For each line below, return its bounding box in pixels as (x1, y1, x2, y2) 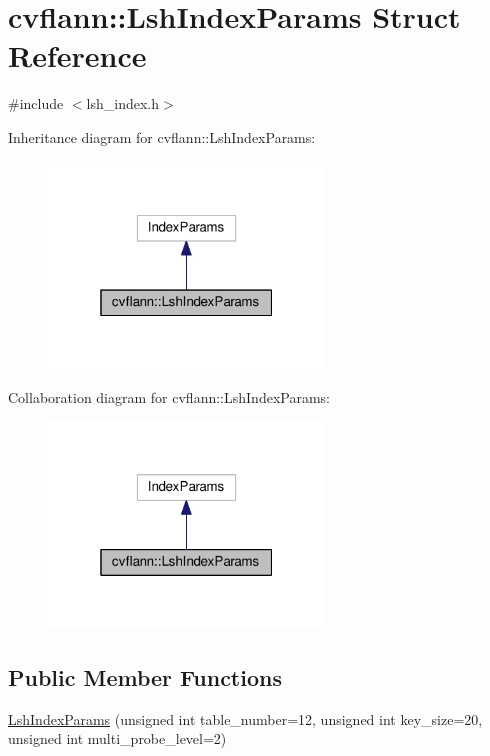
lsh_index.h (86, 93, 159, 114)
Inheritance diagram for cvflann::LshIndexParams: (8, 126, 316, 147)
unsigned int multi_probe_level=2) (8, 728, 227, 749)
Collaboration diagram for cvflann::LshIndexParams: (8, 386, 330, 407)
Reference (8, 35, 147, 76)
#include (8, 93, 64, 114)
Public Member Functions (8, 662, 282, 693)
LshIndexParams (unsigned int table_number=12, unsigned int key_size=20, (8, 708, 483, 729)
